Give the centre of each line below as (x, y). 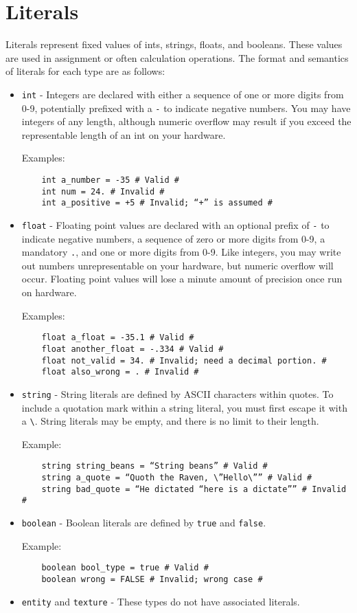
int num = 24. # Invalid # (103, 191)
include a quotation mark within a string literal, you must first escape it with (184, 407)
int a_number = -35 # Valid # (110, 180)
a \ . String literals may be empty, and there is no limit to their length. (170, 421)
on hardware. (49, 292)
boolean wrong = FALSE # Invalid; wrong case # (152, 579)
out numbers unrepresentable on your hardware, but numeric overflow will (177, 265)
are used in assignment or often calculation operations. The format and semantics (177, 57)
